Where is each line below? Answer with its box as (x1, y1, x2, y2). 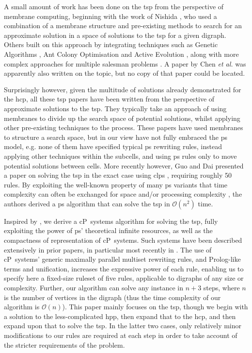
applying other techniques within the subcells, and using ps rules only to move (4, 151, 237, 161)
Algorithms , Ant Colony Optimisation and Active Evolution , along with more (4, 49, 239, 59)
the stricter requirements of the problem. (4, 339, 125, 350)
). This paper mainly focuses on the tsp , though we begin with (62, 302, 248, 312)
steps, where (203, 283, 240, 293)
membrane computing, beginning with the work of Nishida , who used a (4, 11, 217, 21)
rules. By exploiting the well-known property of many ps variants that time (4, 179, 228, 189)
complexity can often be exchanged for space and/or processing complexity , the (4, 189, 242, 199)
